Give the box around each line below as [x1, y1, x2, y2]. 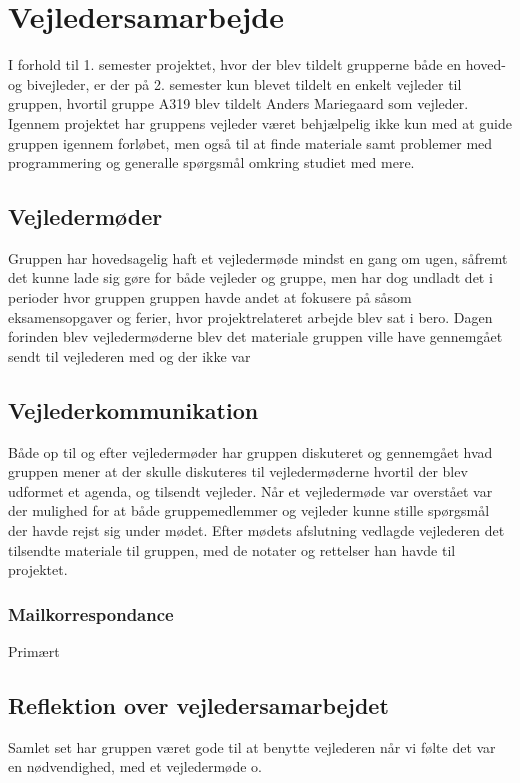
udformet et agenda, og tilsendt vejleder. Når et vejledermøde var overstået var [8, 480, 493, 501]
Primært [8, 641, 60, 662]
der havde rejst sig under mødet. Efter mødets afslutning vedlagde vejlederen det [8, 520, 505, 541]
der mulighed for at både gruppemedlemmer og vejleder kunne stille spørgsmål [8, 500, 490, 521]
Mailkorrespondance [8, 601, 174, 626]
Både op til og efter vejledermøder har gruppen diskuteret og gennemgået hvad [8, 441, 493, 462]
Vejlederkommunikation [8, 394, 259, 425]
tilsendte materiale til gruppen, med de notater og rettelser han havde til [8, 539, 456, 560]
